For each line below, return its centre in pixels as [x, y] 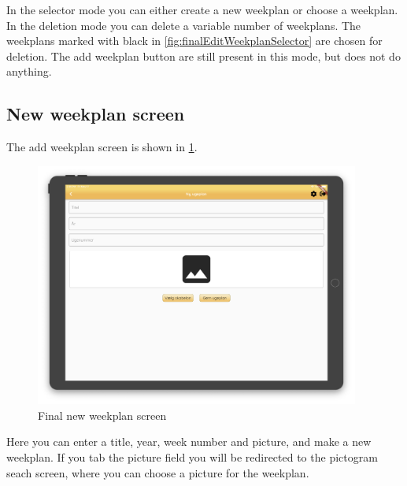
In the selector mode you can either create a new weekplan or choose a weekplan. [202, 9]
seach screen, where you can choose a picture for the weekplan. [158, 472]
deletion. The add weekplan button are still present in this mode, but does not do [203, 56]
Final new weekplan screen [102, 415]
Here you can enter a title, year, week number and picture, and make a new [189, 441]
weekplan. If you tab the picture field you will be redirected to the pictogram [192, 457]
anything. [29, 71]
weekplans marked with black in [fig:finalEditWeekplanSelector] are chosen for [194, 41]
